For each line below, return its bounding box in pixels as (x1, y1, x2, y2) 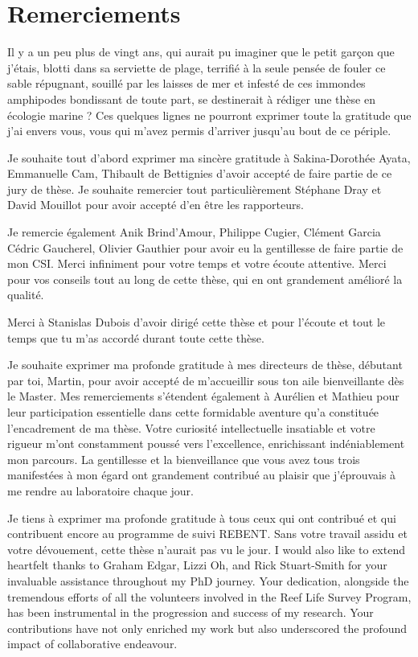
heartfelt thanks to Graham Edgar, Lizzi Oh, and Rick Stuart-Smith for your (7, 556, 387, 573)
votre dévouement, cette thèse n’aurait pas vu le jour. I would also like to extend (7, 540, 405, 557)
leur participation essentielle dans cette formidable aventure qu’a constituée (7, 404, 379, 420)
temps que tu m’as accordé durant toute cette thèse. (7, 329, 264, 346)
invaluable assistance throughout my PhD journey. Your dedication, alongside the (7, 572, 409, 589)
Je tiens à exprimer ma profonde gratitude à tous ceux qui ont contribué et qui (7, 509, 396, 526)
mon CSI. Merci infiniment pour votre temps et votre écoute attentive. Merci (7, 255, 387, 272)
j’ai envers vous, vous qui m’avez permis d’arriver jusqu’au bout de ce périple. (7, 122, 391, 139)
